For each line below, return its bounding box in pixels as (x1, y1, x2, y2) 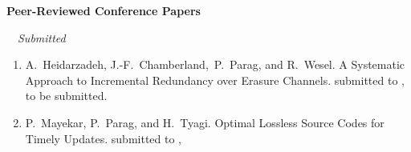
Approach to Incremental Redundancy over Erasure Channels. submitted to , (25, 71, 405, 88)
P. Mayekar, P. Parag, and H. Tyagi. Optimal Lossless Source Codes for (25, 114, 385, 130)
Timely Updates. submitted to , (25, 130, 182, 146)
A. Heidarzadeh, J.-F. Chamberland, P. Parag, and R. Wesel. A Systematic (25, 56, 405, 73)
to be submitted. (25, 87, 108, 104)
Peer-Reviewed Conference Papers (6, 2, 201, 18)
